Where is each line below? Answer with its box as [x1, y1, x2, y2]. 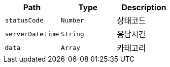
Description [121, 2, 167, 12]
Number [61, 16, 84, 24]
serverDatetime [5, 30, 59, 38]
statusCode [5, 16, 44, 24]
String [61, 30, 84, 38]
